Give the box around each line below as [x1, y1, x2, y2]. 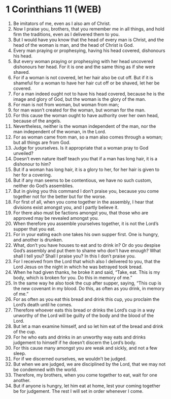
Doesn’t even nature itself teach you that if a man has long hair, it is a [13, 155, 158, 161]
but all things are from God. [13, 139, 71, 146]
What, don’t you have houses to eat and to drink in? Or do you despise [13, 242, 160, 248]
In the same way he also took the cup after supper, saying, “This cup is [13, 280, 161, 286]
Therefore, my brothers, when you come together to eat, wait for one [13, 372, 158, 378]
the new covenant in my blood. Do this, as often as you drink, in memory [13, 285, 164, 291]
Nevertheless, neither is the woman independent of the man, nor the [13, 123, 156, 129]
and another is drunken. [13, 237, 63, 243]
